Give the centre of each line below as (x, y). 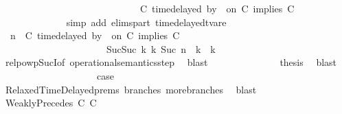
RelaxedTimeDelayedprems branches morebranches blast (131, 89)
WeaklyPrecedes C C (51, 103)
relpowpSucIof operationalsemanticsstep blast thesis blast (171, 62)
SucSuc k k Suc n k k (161, 48)
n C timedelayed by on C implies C (95, 35)
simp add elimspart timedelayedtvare (146, 22)
